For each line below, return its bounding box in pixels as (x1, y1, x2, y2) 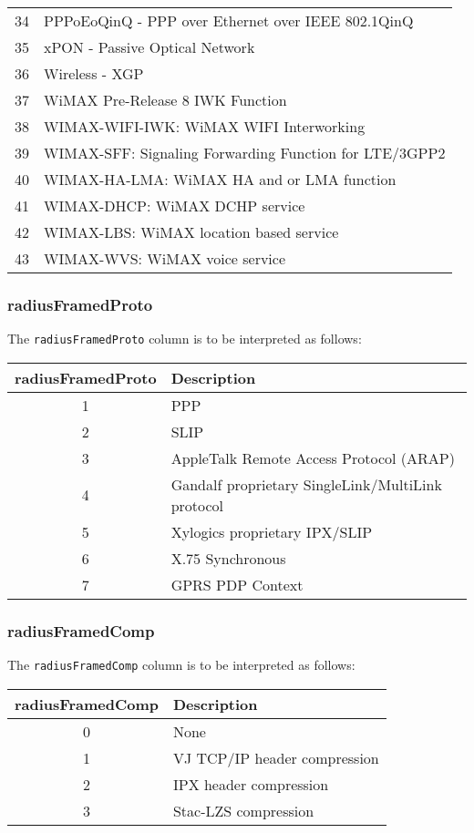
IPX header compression (172, 773, 329, 795)
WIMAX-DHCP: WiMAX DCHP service (44, 195, 305, 216)
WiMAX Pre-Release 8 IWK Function (44, 89, 287, 110)
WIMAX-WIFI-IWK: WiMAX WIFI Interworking (44, 116, 366, 137)
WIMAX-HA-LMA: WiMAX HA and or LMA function (44, 169, 397, 190)
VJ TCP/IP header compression (172, 746, 379, 768)
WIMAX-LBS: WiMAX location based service (44, 221, 339, 242)
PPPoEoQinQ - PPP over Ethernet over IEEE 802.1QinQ (44, 10, 414, 31)
